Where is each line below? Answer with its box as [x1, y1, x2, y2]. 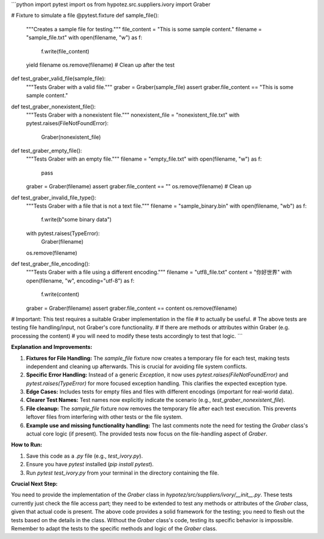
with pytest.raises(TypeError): [26, 229, 100, 237]
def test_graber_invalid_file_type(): [11, 194, 97, 201]
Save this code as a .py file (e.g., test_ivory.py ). [26, 452, 143, 460]
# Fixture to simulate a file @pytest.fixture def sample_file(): [11, 12, 159, 19]
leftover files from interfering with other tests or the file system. [26, 413, 183, 420]
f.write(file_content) [41, 48, 90, 55]
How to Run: [11, 441, 43, 448]
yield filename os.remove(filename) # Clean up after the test [26, 61, 175, 69]
